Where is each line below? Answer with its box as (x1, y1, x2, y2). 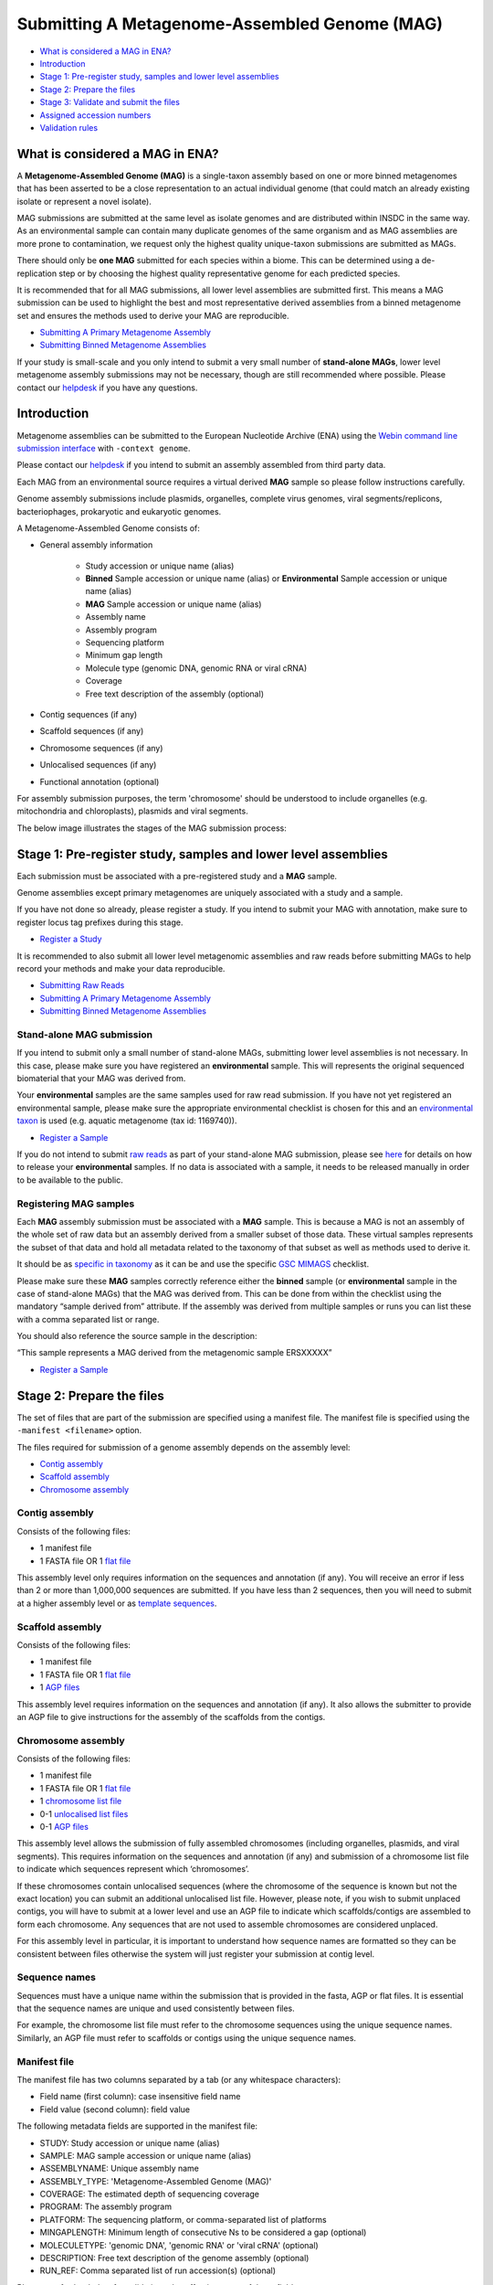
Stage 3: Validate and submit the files (39, 97, 180, 108)
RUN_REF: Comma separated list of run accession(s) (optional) (39, 2265, 277, 2276)
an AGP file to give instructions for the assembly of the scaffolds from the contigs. (16, 1711, 326, 1722)
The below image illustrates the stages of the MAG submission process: (16, 823, 288, 834)
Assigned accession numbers (39, 110, 152, 121)
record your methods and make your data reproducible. (16, 962, 226, 973)
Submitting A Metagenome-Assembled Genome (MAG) (16, 14, 443, 34)
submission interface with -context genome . (16, 442, 191, 453)
